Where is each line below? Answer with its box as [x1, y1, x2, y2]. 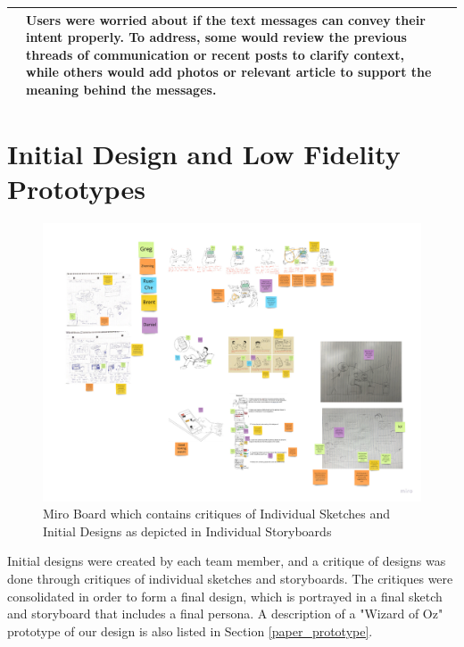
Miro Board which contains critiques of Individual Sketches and [43, 504, 391, 523]
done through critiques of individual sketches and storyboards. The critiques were [7, 569, 453, 588]
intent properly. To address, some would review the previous [26, 28, 407, 46]
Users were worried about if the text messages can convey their [26, 10, 426, 29]
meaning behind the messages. [26, 79, 217, 98]
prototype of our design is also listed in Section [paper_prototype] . [7, 621, 373, 640]
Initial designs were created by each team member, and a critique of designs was [7, 552, 446, 570]
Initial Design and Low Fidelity [7, 136, 401, 172]
